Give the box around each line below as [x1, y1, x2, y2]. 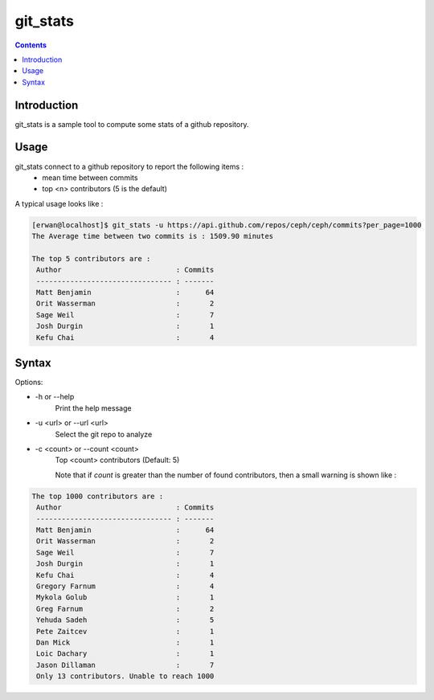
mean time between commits [42, 173, 138, 182]
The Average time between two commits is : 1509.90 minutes [31, 231, 274, 241]
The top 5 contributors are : [31, 254, 151, 263]
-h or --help [35, 392, 75, 402]
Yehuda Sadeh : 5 [36, 616, 215, 624]
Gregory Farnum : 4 [36, 581, 215, 591]
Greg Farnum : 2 [36, 604, 215, 613]
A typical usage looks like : [14, 199, 104, 208]
